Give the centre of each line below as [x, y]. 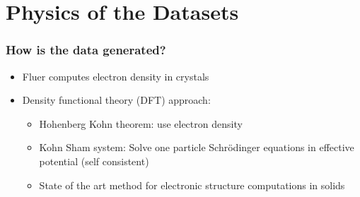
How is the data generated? [86, 50]
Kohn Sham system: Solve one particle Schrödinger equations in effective [197, 147]
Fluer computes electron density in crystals [116, 76]
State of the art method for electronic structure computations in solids [192, 185]
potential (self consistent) [94, 161]
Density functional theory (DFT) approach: [116, 100]
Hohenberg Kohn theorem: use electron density [141, 123]
